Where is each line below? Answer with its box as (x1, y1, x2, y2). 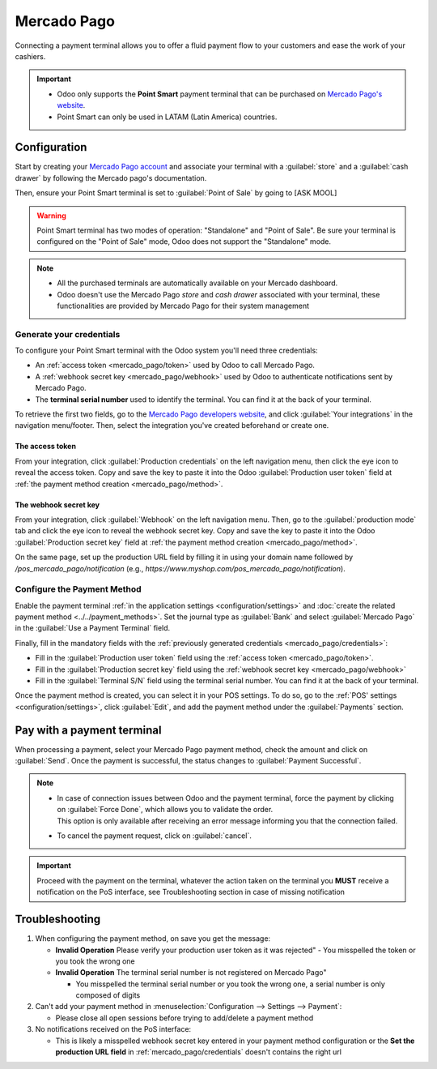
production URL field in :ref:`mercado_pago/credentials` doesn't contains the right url (55, 1047, 342, 1057)
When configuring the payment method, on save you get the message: (35, 934, 271, 943)
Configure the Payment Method (15, 584, 142, 595)
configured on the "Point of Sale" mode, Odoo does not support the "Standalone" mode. (36, 237, 332, 246)
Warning (36, 211, 66, 220)
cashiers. (15, 51, 46, 61)
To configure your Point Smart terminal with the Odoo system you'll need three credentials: (15, 345, 319, 356)
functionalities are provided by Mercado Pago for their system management (57, 301, 310, 310)
